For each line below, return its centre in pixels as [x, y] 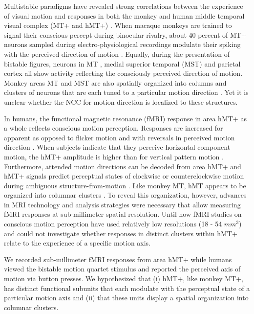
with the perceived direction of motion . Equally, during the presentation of [117, 54]
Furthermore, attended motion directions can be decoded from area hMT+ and [123, 166]
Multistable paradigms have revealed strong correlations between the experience [124, 6]
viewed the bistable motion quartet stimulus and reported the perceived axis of [122, 269]
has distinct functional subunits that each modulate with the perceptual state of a [127, 288]
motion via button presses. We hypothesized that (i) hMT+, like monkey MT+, [124, 279]
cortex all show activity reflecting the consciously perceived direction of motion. [123, 73]
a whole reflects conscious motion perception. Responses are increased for [114, 128]
